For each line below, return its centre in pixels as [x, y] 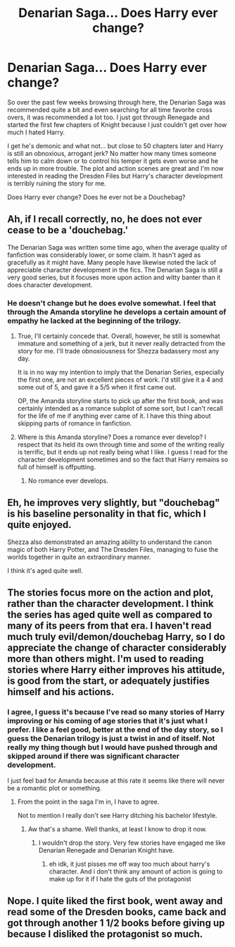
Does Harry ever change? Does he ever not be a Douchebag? [96, 197]
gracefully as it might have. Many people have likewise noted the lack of [112, 262]
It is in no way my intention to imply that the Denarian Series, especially [121, 373]
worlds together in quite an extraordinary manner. [79, 557]
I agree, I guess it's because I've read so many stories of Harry [116, 712]
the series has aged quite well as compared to [110, 615]
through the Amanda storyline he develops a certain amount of [117, 312]
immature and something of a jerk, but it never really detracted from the [121, 344]
